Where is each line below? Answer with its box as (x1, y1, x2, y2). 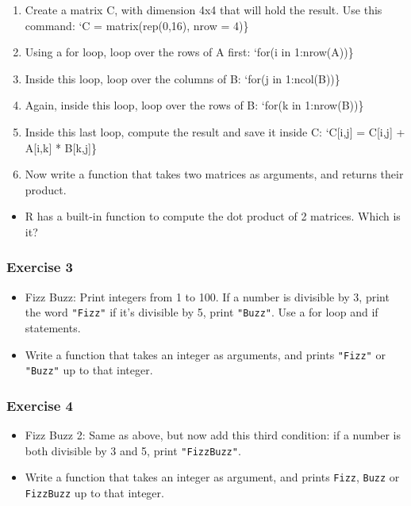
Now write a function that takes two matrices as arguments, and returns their (25, 166, 404, 182)
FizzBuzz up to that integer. (25, 485, 164, 501)
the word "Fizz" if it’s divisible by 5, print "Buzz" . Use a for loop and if (25, 304, 378, 320)
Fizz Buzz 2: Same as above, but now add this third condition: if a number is (25, 427, 401, 443)
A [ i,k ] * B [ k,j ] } (25, 139, 97, 155)
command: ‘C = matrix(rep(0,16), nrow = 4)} (25, 17, 249, 33)
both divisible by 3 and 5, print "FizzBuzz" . (25, 442, 241, 458)
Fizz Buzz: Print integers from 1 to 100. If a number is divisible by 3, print (25, 288, 390, 305)
